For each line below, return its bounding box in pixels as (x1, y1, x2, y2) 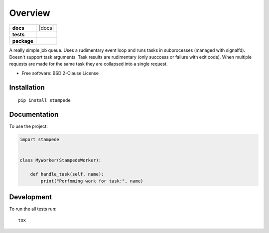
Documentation (9, 110, 59, 119)
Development (9, 193, 52, 201)
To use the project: (9, 123, 48, 129)
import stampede (19, 137, 60, 143)
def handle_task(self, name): (30, 171, 104, 177)
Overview (9, 7, 50, 18)
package (12, 37, 33, 44)
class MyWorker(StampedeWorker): (19, 157, 102, 163)
